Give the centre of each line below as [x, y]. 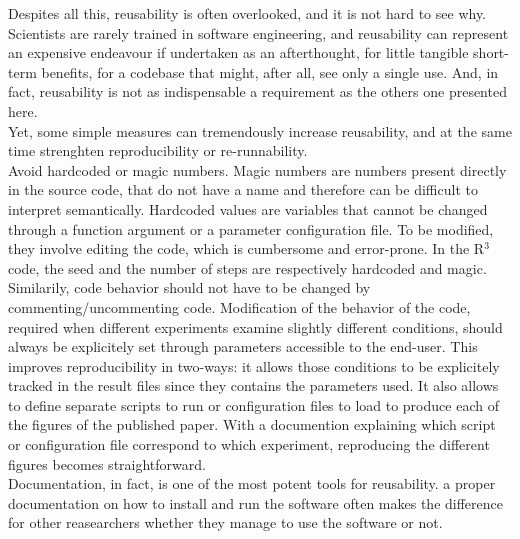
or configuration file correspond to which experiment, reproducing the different [249, 444]
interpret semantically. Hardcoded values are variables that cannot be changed [248, 208]
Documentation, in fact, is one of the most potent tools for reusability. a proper [252, 483]
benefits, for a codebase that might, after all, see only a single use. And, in [270, 71]
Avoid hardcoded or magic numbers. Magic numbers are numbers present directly [257, 169]
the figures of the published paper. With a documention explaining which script [252, 424]
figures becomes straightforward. [107, 463]
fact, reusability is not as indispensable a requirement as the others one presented [257, 91]
